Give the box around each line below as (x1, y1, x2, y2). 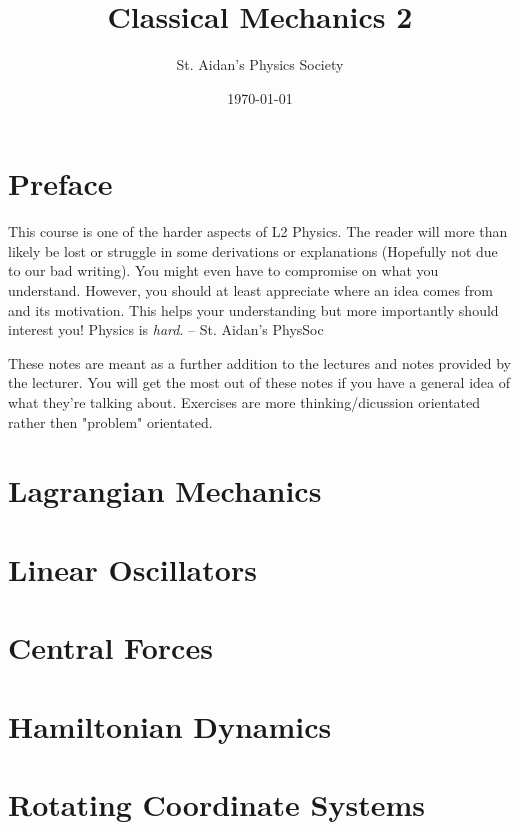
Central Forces (8, 627, 213, 668)
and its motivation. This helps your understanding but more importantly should (8, 299, 499, 320)
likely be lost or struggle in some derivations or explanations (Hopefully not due (8, 240, 498, 261)
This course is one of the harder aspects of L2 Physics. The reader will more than (8, 221, 508, 242)
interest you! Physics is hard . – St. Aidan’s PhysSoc (8, 319, 324, 340)
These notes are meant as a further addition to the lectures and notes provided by (8, 352, 512, 373)
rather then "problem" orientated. (8, 411, 213, 432)
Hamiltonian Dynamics (8, 705, 332, 746)
